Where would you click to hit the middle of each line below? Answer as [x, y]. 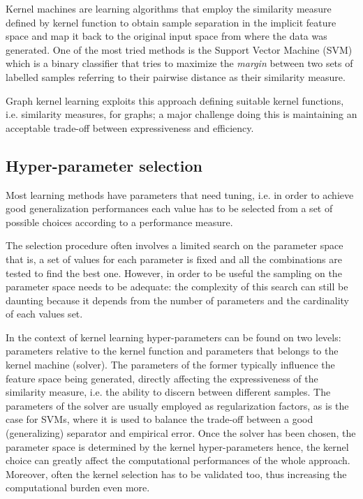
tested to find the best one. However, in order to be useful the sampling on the [174, 273]
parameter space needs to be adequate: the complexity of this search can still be [177, 286]
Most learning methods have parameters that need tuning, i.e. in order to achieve [180, 194]
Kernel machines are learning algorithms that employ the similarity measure [169, 8]
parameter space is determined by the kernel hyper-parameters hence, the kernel [177, 446]
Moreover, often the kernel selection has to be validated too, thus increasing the [176, 474]
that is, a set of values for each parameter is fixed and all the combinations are [174, 259]
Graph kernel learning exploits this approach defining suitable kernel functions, [175, 100]
